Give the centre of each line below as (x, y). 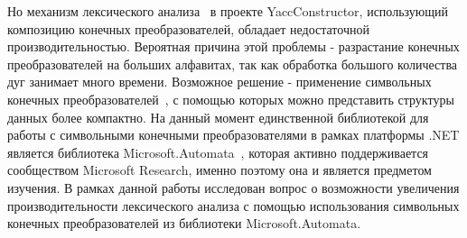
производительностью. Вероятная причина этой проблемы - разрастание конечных (233, 46)
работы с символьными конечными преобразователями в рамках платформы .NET (233, 135)
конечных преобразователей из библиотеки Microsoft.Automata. (184, 223)
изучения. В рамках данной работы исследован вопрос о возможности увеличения (233, 187)
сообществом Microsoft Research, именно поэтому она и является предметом (219, 170)
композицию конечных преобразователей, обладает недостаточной (188, 28)
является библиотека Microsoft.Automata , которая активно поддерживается (218, 152)
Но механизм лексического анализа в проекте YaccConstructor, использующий (228, 11)
